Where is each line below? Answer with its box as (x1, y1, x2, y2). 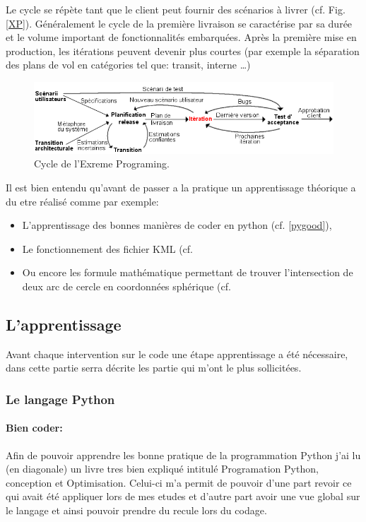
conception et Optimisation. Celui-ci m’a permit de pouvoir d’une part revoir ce (6, 475, 352, 490)
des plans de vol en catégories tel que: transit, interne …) (6, 57, 251, 72)
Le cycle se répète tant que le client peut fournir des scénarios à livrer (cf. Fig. (6, 2, 346, 16)
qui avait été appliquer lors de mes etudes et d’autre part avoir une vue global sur (6, 489, 360, 504)
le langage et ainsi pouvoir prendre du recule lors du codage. (6, 502, 267, 517)
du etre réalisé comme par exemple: (6, 194, 159, 208)
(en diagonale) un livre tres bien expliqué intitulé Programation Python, (6, 461, 319, 476)
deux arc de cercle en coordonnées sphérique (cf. (22, 278, 231, 293)
